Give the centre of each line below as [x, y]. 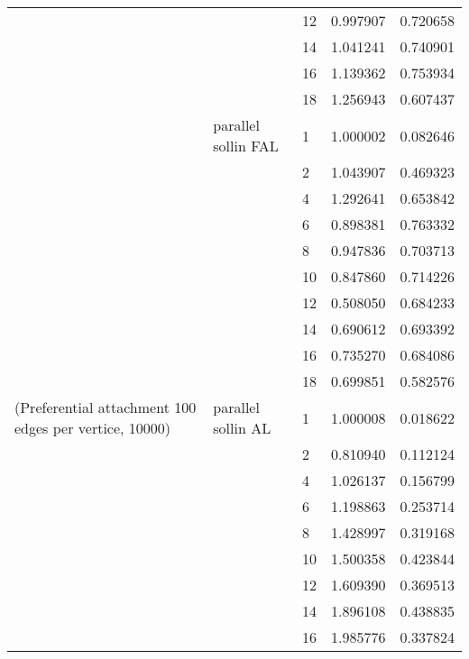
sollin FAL [246, 146]
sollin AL [242, 428]
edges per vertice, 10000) [93, 428]
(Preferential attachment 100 [106, 407]
